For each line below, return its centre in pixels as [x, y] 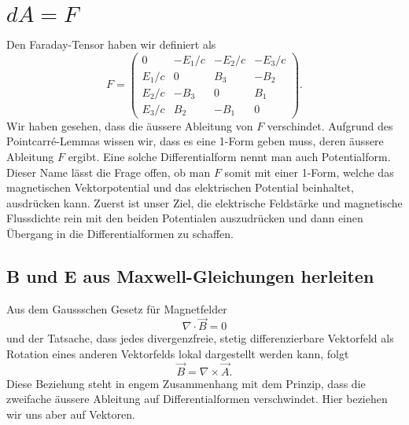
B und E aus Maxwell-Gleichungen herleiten [190, 275]
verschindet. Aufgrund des [330, 125]
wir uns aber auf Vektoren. [71, 414]
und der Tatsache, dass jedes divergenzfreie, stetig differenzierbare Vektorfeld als [200, 338]
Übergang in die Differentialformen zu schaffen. [120, 233]
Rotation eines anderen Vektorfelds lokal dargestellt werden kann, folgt [178, 354]
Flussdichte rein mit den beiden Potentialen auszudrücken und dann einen [185, 218]
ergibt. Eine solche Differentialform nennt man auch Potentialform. [229, 156]
